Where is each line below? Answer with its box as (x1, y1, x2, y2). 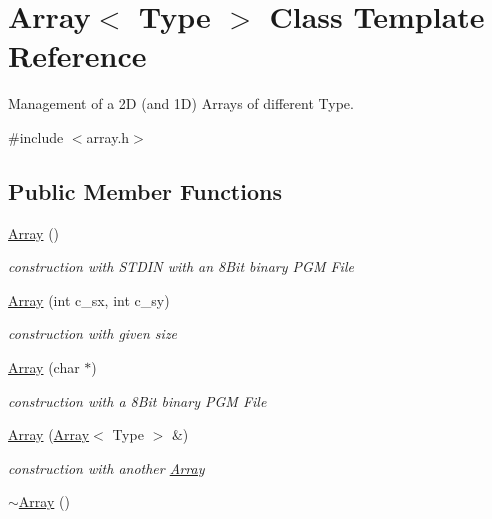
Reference (8, 35, 147, 76)
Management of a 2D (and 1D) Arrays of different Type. (8, 93, 354, 114)
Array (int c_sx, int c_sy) (8, 289, 170, 310)
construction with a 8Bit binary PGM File (8, 390, 267, 411)
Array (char (8, 357, 80, 378)
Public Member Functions (8, 175, 282, 206)
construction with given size (8, 323, 178, 344)
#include (8, 126, 64, 147)
